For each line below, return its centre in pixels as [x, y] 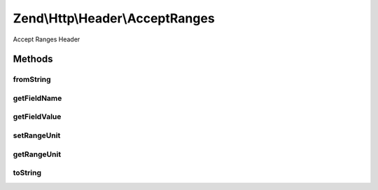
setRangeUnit [37, 135]
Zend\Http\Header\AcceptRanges [114, 18]
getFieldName [37, 98]
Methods [33, 59]
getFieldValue [37, 117]
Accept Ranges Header [47, 39]
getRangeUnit [37, 154]
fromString [32, 79]
